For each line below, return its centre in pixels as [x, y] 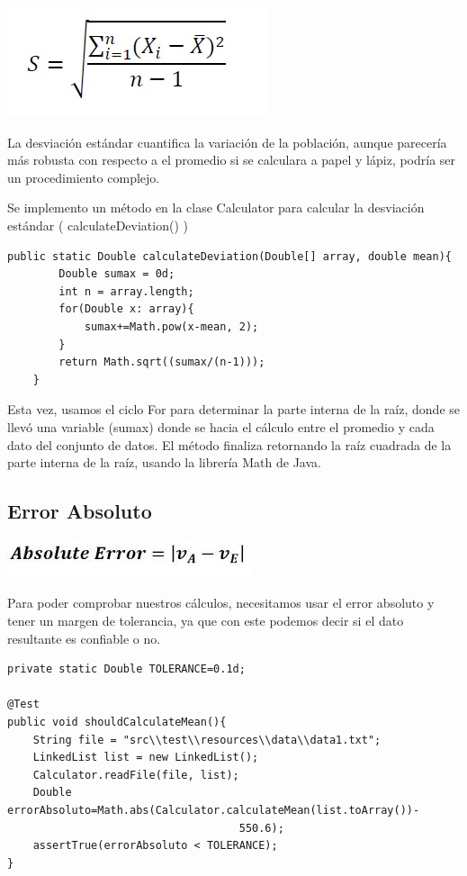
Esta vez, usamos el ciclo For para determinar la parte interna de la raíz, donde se [233, 409]
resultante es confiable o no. [84, 638]
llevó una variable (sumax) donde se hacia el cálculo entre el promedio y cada [221, 426]
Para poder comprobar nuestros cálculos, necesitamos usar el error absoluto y [221, 603]
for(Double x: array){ [126, 309]
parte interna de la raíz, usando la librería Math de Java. [164, 462]
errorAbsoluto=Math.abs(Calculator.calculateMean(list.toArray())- [214, 811]
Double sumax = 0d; [117, 274]
